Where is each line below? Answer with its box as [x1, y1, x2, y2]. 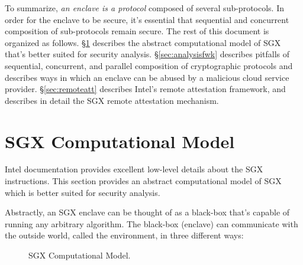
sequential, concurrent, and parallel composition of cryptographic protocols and [5, 59, 293, 71]
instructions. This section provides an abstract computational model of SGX [5, 175, 282, 187]
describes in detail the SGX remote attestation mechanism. [5, 94, 219, 106]
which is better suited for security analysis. [5, 186, 160, 198]
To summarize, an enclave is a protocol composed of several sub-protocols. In [5, 2, 284, 14]
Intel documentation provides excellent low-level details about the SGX [5, 163, 263, 175]
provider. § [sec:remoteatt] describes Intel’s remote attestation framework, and [5, 83, 286, 95]
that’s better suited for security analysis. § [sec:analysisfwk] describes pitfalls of [5, 48, 290, 60]
